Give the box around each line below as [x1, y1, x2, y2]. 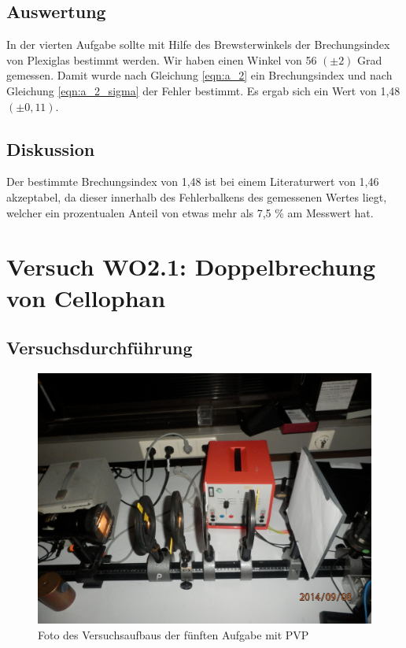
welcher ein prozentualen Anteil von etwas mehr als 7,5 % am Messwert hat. [6, 204, 374, 220]
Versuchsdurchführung [6, 335, 193, 360]
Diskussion [6, 136, 95, 161]
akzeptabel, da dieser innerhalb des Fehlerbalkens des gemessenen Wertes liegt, [6, 188, 387, 205]
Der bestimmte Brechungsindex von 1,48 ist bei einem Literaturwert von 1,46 [6, 173, 379, 190]
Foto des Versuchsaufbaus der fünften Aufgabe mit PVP [38, 626, 309, 642]
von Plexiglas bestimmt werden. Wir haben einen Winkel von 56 [6, 51, 317, 68]
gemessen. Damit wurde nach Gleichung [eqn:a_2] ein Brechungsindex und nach [6, 67, 393, 83]
